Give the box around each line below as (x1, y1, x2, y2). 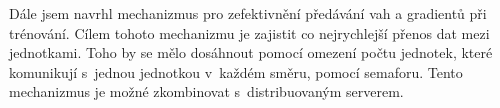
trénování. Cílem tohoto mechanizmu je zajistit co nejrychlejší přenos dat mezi (9, 22, 490, 43)
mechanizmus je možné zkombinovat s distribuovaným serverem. (9, 81, 404, 102)
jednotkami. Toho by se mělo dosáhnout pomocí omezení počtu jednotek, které (9, 42, 493, 63)
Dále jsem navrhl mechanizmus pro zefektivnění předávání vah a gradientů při (9, 3, 487, 23)
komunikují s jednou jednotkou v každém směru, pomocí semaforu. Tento (9, 61, 463, 82)
